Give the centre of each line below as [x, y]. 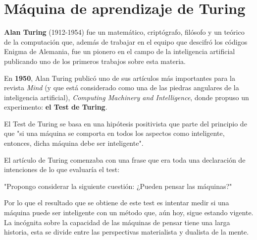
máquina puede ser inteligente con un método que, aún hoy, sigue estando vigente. [129, 212]
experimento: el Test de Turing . [56, 107]
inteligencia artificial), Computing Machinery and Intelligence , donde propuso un [127, 97]
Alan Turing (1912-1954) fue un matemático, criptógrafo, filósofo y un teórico [124, 32]
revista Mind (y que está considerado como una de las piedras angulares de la [122, 88]
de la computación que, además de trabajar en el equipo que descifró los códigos [126, 41]
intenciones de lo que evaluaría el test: [62, 169]
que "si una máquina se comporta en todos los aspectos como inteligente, [114, 133]
